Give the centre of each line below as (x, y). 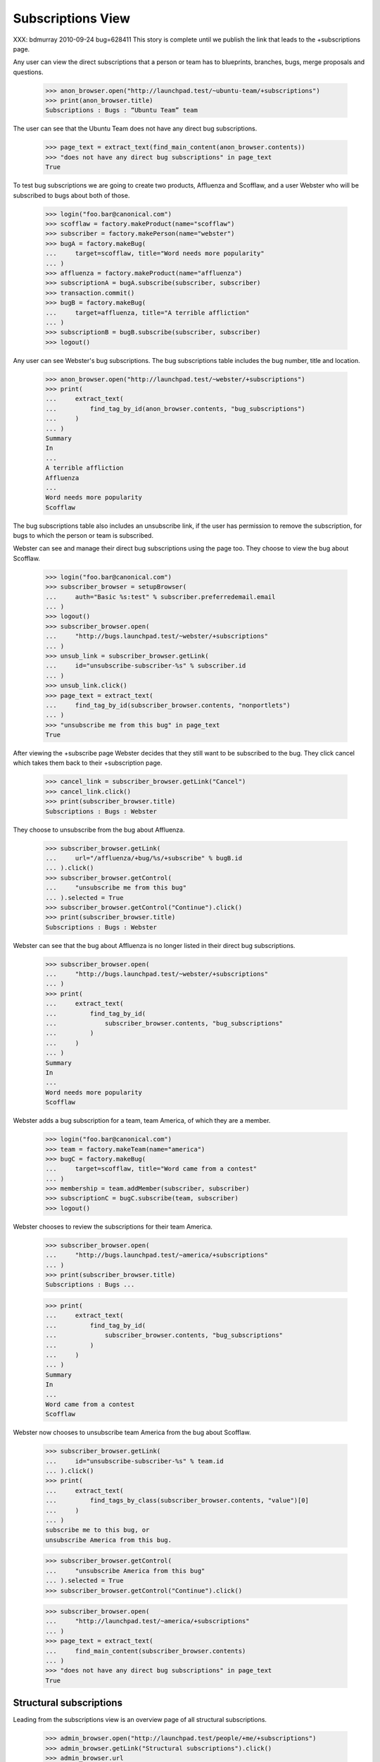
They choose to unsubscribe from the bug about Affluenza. (99, 830)
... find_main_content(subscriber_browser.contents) (146, 1651)
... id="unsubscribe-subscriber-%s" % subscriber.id (146, 666)
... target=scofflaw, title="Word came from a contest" (151, 1169)
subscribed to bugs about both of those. (71, 195)
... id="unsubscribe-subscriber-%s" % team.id (135, 1461)
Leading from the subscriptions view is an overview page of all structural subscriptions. (140, 1720)
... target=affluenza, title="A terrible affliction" (147, 313)
